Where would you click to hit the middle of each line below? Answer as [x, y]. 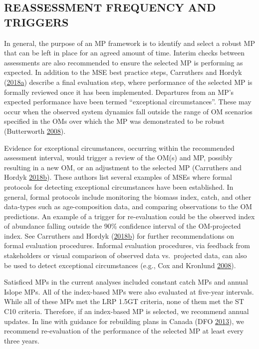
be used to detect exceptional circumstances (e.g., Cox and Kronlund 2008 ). [120, 265]
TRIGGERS [36, 22]
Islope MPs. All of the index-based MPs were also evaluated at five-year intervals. [129, 291]
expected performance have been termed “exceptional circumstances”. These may [128, 102]
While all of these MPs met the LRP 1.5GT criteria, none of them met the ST [124, 301]
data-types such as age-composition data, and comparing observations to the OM [128, 206]
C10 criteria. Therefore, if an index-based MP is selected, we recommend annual [127, 311]
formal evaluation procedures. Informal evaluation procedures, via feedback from [127, 245]
